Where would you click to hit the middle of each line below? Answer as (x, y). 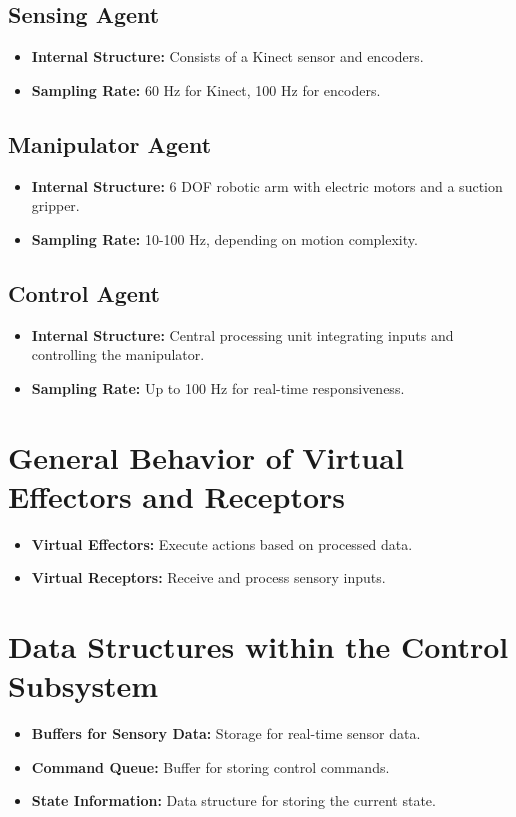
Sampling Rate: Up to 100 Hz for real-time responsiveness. (218, 387)
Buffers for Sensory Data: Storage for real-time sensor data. (226, 733)
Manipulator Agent (110, 143)
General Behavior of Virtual (206, 456)
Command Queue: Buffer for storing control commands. (210, 766)
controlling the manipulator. (118, 354)
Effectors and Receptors (176, 495)
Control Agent (84, 292)
